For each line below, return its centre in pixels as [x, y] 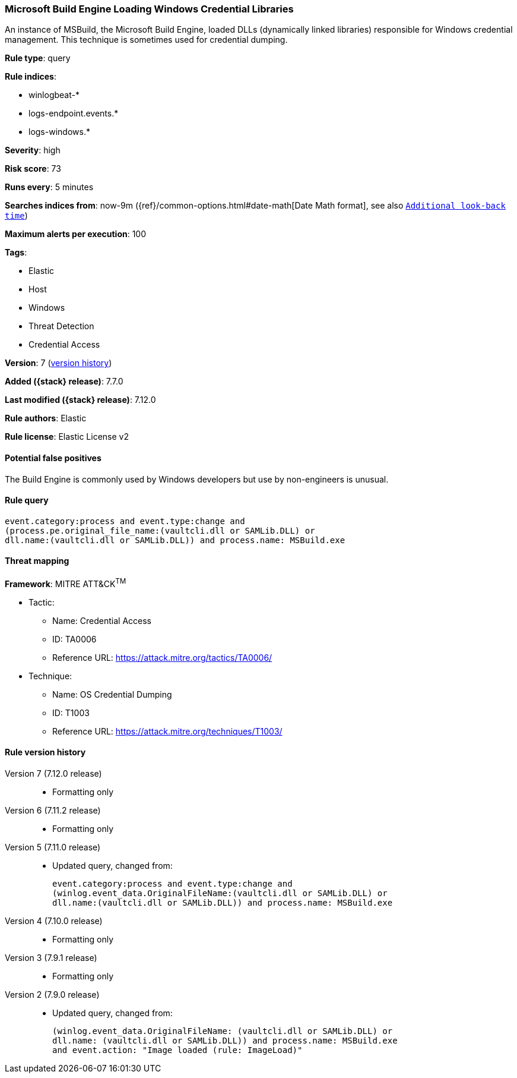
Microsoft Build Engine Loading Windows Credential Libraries [149, 9]
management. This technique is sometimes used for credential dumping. [146, 40]
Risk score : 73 [33, 169]
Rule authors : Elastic [46, 418]
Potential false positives [53, 458]
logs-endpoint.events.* [74, 114]
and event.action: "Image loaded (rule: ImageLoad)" [177, 1050]
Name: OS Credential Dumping [112, 694]
